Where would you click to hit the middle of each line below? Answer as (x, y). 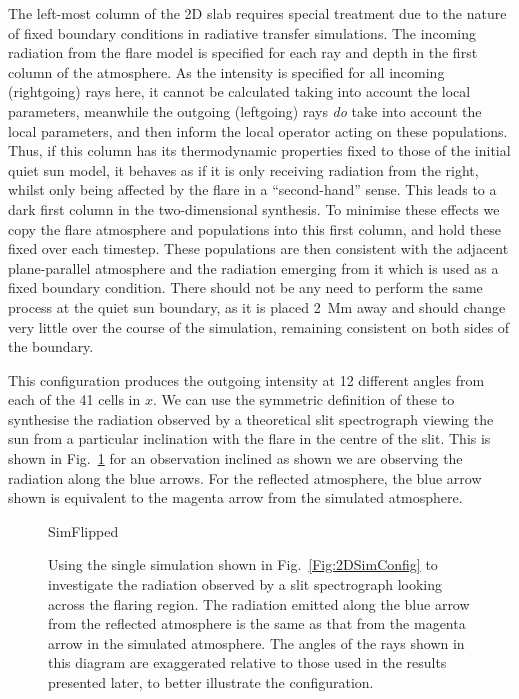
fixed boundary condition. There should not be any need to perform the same (245, 287)
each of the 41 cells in (74, 399)
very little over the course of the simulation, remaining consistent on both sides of (259, 326)
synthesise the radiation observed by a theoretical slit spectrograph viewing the (251, 418)
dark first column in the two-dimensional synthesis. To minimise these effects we (254, 208)
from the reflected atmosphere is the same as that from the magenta (257, 623)
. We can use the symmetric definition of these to (303, 399)
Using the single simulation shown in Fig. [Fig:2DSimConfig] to (243, 564)
